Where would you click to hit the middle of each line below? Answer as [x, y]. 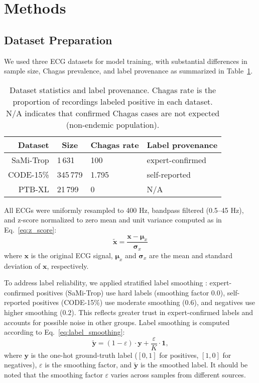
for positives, [179, 355]
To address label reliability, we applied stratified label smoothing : [106, 283]
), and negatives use [224, 302]
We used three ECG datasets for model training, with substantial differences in [126, 61]
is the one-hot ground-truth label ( [84, 355]
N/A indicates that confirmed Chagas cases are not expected [113, 113]
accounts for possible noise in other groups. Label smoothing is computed [117, 322]
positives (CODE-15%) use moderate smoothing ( [109, 302]
